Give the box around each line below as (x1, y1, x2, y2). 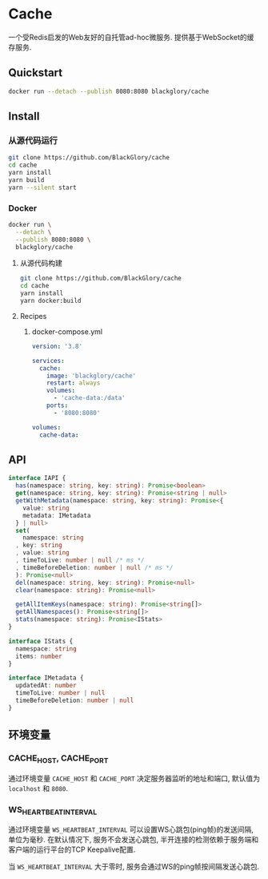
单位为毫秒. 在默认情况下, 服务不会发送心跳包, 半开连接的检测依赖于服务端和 (8, 835, 258, 845)
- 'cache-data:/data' (53, 394, 126, 402)
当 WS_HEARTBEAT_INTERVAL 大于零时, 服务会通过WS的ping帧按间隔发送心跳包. (8, 862, 260, 872)
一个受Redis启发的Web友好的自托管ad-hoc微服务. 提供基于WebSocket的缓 (8, 32, 254, 42)
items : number (15, 652, 62, 660)
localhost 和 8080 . (8, 783, 68, 793)
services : (31, 357, 66, 365)
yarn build (8, 175, 45, 184)
